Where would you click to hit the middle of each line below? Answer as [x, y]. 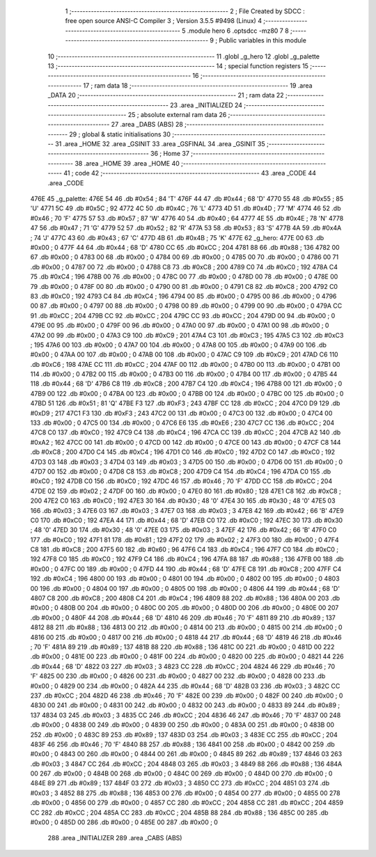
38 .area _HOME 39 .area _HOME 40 [127, 163]
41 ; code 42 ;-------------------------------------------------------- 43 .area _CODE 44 [190, 173]
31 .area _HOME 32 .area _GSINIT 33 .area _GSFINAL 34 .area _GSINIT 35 [160, 144]
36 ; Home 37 [170, 154]
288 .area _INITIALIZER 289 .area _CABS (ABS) [115, 838]
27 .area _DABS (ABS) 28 [147, 125]
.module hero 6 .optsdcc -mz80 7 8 [238, 31]
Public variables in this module [263, 40]
